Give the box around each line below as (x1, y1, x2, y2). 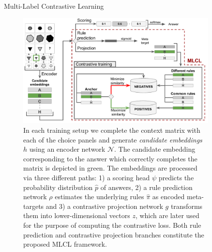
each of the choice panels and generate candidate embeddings (23, 134, 202, 144)
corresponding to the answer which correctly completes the (23, 153, 197, 163)
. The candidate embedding (114, 144, 196, 154)
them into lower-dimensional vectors (23, 210, 130, 220)
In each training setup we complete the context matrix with (23, 125, 200, 135)
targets (23, 201, 44, 211)
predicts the (158, 173, 194, 183)
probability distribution (23, 182, 93, 192)
